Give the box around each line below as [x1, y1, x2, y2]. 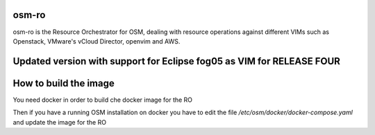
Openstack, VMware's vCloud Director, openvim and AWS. [12, 37, 181, 45]
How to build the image [12, 77, 115, 89]
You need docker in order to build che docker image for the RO [12, 96, 193, 104]
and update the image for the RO [12, 118, 107, 126]
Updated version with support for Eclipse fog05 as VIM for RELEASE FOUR [12, 55, 340, 67]
